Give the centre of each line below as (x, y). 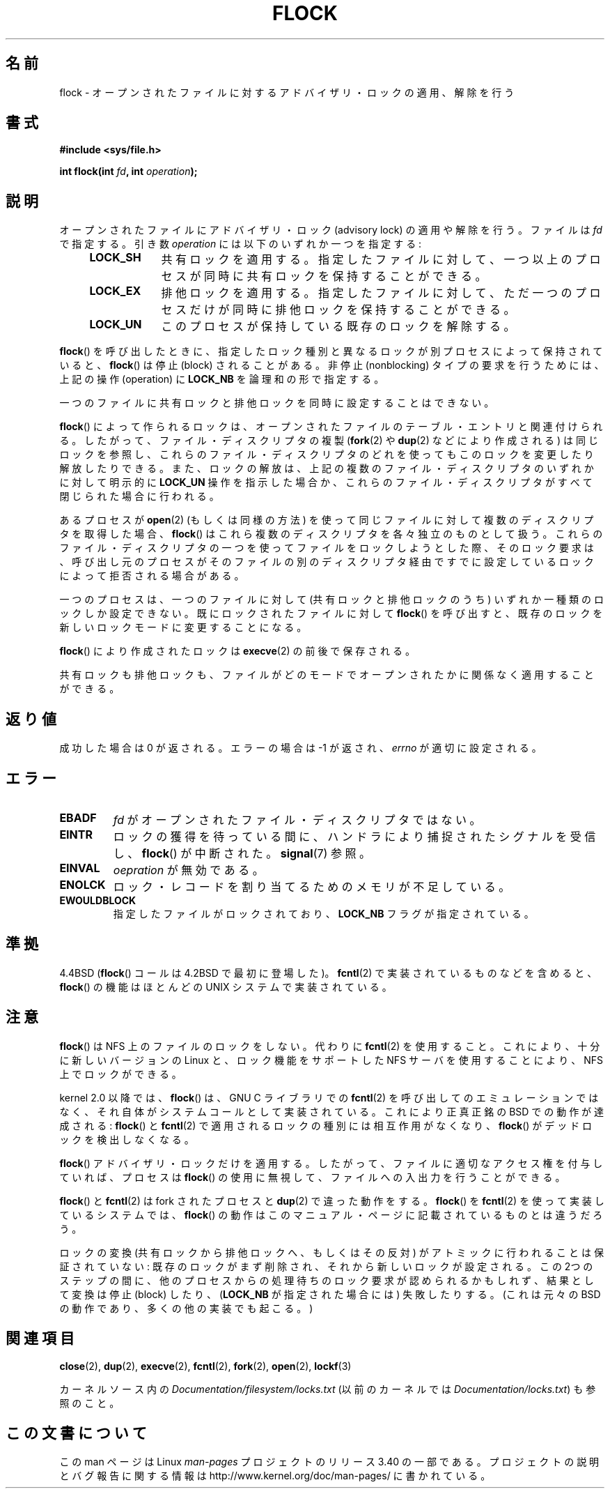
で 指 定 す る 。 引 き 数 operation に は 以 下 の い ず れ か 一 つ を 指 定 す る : (241, 244)
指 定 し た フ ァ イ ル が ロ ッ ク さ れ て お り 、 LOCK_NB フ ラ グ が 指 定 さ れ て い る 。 (323, 913)
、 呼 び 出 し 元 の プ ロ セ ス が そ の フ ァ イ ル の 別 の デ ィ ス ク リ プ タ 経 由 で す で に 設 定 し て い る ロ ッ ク (327, 562)
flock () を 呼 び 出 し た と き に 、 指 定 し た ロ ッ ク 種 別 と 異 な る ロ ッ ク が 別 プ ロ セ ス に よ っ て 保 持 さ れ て (331, 351)
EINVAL (80, 868)
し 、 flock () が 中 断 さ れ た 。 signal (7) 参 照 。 (242, 853)
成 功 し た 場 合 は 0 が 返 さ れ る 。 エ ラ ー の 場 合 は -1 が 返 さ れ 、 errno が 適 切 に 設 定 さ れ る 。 (300, 748)
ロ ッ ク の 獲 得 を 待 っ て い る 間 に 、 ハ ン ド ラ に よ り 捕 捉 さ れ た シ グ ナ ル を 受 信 (354, 836)
